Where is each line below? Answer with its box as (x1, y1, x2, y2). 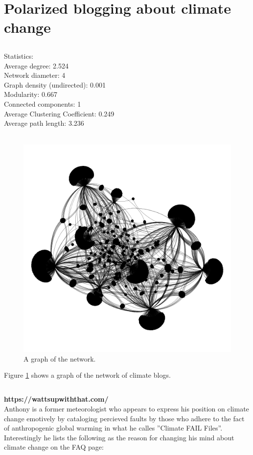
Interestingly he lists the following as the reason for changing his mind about (4, 432, 234, 442)
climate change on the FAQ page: (4, 442, 104, 452)
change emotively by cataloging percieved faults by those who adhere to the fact (4, 413, 245, 423)
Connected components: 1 (4, 98, 81, 109)
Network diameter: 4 (4, 70, 66, 80)
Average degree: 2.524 (4, 60, 69, 70)
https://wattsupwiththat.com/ (4, 394, 109, 404)
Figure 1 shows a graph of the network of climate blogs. (4, 370, 171, 380)
